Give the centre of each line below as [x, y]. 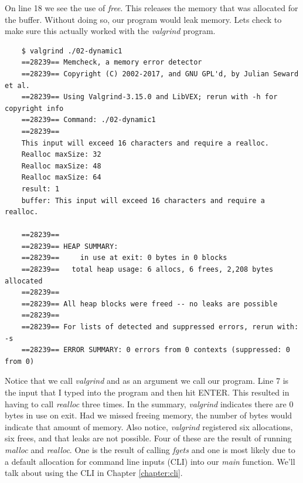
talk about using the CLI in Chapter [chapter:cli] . [94, 473]
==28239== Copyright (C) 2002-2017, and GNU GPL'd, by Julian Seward [160, 74]
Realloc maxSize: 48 [61, 166]
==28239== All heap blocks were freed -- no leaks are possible [149, 304]
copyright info [34, 108]
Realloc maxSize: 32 [61, 155]
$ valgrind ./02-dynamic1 [72, 51]
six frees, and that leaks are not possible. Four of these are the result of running [148, 438]
